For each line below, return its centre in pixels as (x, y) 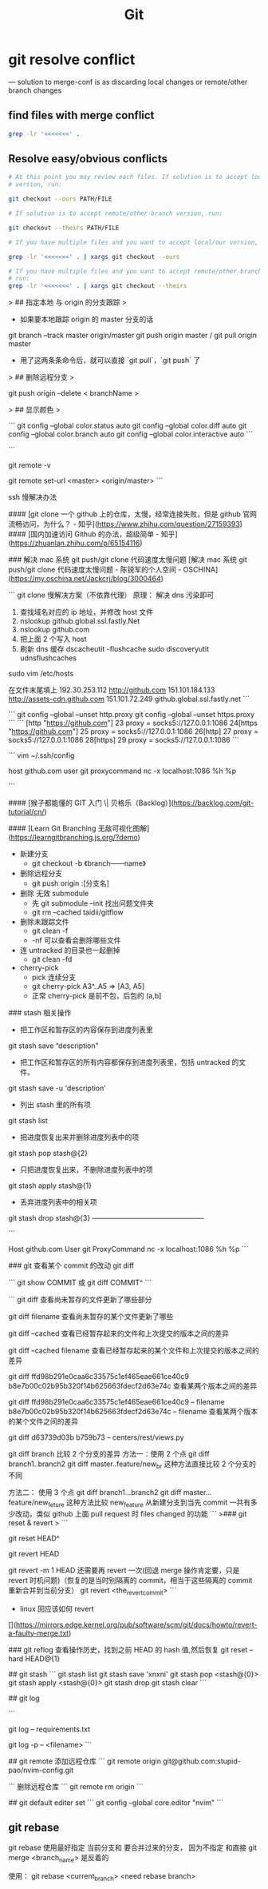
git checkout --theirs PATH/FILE (64, 228)
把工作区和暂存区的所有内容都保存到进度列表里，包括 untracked (125, 1062)
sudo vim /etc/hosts (41, 674)
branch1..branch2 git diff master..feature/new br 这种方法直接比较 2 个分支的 (132, 1465)
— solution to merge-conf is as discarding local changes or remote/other (128, 82)
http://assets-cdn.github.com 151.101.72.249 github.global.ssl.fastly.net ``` (129, 699)
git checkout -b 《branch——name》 (89, 863)
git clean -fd (52, 959)
